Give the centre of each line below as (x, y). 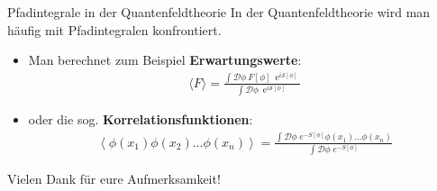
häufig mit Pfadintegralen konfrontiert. (114, 29)
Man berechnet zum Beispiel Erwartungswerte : (165, 60)
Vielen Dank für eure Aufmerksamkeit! (114, 178)
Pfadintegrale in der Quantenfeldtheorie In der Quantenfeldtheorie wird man (219, 12)
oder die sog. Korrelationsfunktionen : (141, 119)
